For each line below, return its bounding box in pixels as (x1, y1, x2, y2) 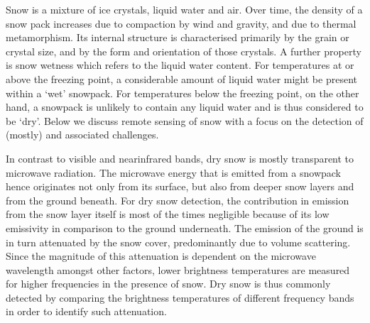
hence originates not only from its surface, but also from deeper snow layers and (6, 179, 354, 194)
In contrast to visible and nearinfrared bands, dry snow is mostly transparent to (6, 150, 354, 165)
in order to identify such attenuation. (6, 304, 167, 319)
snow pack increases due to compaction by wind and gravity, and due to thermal (6, 16, 357, 31)
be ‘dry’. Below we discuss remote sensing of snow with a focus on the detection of (6, 113, 364, 128)
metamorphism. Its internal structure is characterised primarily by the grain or (6, 30, 349, 45)
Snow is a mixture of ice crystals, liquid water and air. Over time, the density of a (6, 2, 363, 16)
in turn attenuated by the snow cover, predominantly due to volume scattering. (6, 234, 351, 249)
